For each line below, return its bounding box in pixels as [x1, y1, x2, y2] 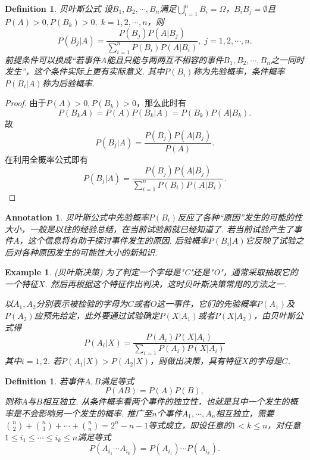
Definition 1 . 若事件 [5, 374, 84, 387]
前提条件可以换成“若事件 [5, 53, 101, 66]
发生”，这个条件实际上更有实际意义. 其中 [5, 65, 165, 77]
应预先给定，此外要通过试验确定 [34, 309, 159, 322]
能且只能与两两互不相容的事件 [107, 53, 224, 66]
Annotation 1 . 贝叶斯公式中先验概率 [5, 210, 149, 223]
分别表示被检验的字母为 [36, 297, 128, 310]
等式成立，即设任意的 [148, 418, 232, 431]
